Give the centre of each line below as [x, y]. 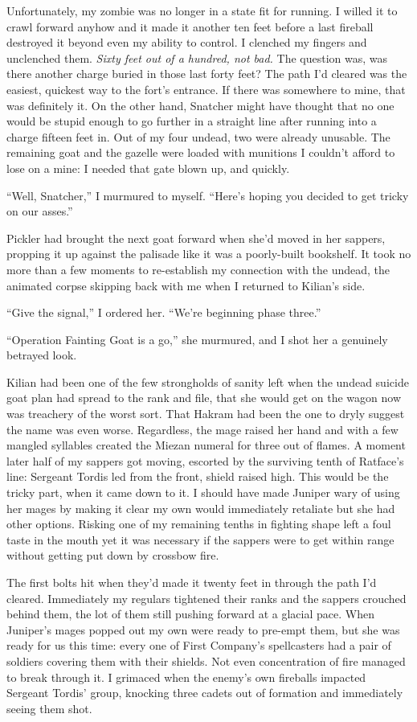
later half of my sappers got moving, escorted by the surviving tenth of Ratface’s [205, 460]
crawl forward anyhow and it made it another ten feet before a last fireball [190, 26]
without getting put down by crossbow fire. [113, 555]
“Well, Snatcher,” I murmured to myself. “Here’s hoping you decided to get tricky [208, 195]
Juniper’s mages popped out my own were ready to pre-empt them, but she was [203, 629]
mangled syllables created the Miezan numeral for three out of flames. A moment [206, 445]
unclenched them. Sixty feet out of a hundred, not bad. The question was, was [197, 57]
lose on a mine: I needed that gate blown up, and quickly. [148, 168]
